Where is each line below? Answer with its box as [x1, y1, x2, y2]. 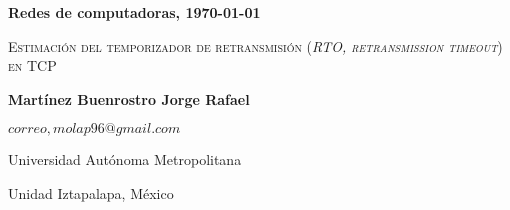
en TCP [8, 55, 57, 76]
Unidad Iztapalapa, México [8, 182, 174, 203]
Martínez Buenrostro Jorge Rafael [8, 88, 250, 109]
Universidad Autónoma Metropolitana [8, 149, 242, 170]
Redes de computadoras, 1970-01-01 [8, 2, 261, 22]
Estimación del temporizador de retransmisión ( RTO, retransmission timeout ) [8, 35, 503, 56]
